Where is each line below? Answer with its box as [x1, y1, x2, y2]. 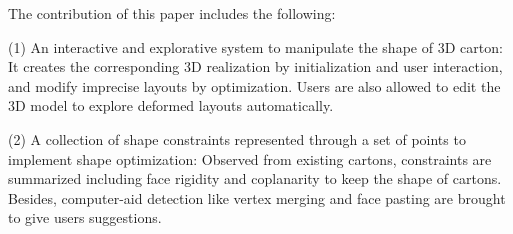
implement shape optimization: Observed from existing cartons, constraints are [8, 148, 492, 169]
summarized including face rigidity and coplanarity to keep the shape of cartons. [8, 168, 502, 189]
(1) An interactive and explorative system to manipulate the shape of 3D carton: [8, 36, 503, 57]
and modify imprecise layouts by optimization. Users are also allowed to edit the [8, 75, 501, 96]
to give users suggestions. [8, 207, 162, 228]
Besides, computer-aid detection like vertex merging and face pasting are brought [8, 187, 506, 208]
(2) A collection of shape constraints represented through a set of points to [8, 128, 466, 149]
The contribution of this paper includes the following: [8, 3, 336, 23]
